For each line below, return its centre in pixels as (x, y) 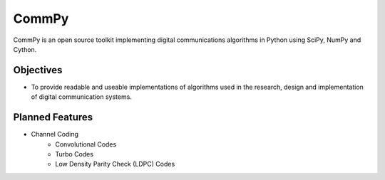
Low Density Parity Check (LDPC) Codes (115, 164)
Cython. (25, 49)
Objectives (38, 70)
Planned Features (53, 117)
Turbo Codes (75, 154)
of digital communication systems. (81, 97)
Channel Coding (55, 134)
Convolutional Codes (86, 144)
